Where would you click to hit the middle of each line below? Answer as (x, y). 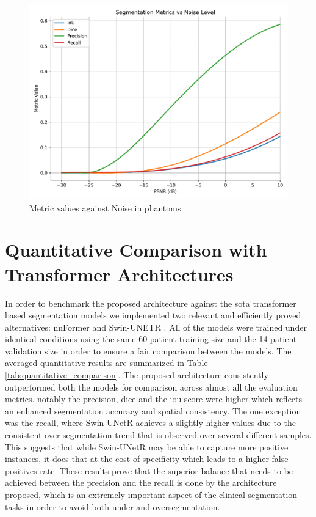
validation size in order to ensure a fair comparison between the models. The (148, 350)
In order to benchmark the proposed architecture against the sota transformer (151, 303)
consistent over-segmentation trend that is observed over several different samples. (158, 435)
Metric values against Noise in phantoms (105, 207)
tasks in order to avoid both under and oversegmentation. (113, 506)
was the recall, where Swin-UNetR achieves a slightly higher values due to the (150, 423)
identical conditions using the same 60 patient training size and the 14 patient (151, 339)
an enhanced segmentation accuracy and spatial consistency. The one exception (153, 410)
